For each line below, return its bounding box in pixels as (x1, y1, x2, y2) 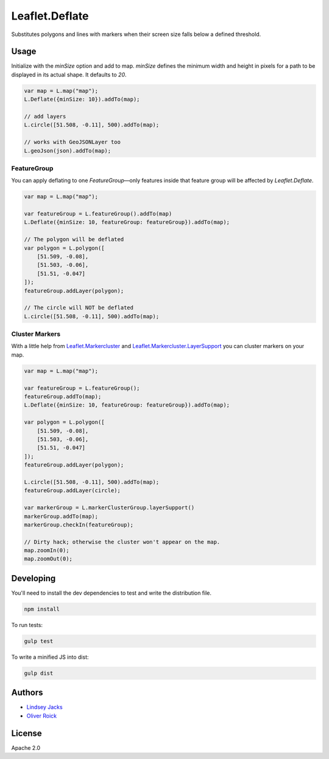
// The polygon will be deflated (24, 236, 124, 243)
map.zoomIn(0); (24, 547, 69, 554)
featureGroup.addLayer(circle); (24, 487, 121, 494)
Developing (11, 573, 56, 583)
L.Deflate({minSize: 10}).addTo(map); (24, 96, 140, 103)
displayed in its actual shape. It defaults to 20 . (11, 71, 127, 78)
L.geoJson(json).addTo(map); (24, 147, 111, 154)
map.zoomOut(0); (24, 556, 73, 562)
